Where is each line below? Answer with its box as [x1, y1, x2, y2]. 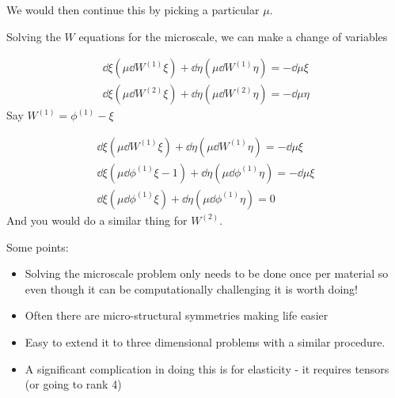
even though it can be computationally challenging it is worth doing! [25, 280, 358, 297]
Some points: [6, 238, 69, 255]
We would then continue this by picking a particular [6, 2, 260, 17]
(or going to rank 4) [25, 376, 122, 392]
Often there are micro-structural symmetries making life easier [25, 307, 329, 324]
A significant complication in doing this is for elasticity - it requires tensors [25, 360, 389, 377]
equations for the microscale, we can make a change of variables [78, 28, 388, 44]
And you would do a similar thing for [6, 211, 188, 228]
